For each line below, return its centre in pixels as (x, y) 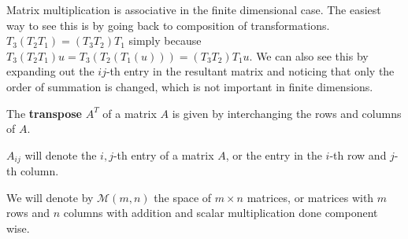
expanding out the (50, 71)
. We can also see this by (309, 55)
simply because (165, 40)
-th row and (358, 154)
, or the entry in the (274, 154)
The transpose (44, 113)
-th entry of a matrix (163, 154)
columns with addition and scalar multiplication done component (221, 213)
